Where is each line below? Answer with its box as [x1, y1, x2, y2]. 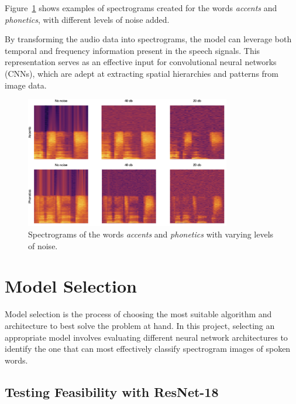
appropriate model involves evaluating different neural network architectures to [5, 331, 288, 343]
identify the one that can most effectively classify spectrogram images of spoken [5, 342, 291, 355]
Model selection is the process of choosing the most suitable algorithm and [5, 308, 272, 320]
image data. [5, 79, 47, 91]
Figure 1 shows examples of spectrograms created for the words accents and [5, 2, 277, 13]
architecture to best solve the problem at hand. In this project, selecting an [5, 319, 275, 331]
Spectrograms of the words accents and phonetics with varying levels [28, 228, 274, 240]
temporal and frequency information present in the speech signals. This [5, 44, 260, 56]
